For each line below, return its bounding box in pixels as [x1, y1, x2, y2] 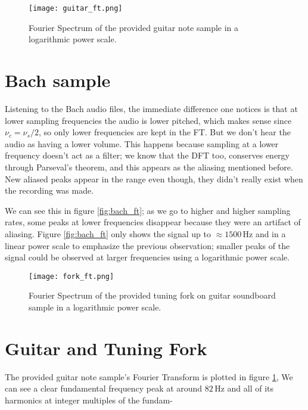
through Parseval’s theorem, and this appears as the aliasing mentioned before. [5, 160, 293, 173]
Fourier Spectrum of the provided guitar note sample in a [29, 21, 239, 33]
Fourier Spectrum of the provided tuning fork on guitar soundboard [29, 289, 276, 302]
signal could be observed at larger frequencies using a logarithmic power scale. [5, 251, 290, 263]
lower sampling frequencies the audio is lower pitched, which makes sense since [5, 114, 292, 126]
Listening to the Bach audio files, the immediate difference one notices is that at [5, 102, 298, 114]
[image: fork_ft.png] [29, 272, 114, 281]
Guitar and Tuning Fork [5, 336, 207, 360]
